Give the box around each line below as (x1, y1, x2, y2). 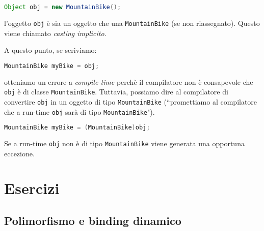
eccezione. (4, 148, 35, 158)
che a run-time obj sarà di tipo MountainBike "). (4, 106, 155, 117)
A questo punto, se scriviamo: (4, 45, 97, 55)
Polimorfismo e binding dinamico (4, 213, 181, 228)
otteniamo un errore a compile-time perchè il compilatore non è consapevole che (4, 76, 253, 87)
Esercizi (4, 178, 60, 199)
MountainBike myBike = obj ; (4, 62, 99, 70)
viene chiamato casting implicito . (4, 27, 107, 38)
